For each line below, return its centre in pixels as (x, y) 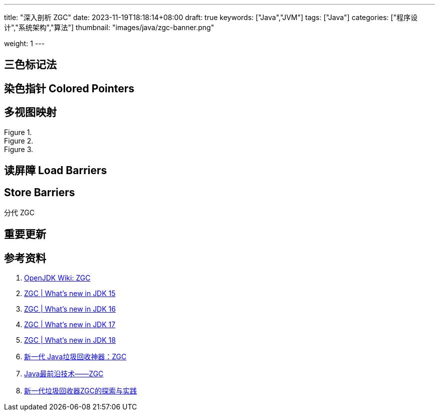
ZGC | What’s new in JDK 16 (70, 309)
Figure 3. (19, 149)
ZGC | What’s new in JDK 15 (70, 294)
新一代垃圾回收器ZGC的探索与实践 (81, 391)
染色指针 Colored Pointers (69, 88)
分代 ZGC (19, 212)
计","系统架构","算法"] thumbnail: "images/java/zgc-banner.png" (109, 27)
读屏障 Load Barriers (56, 171)
